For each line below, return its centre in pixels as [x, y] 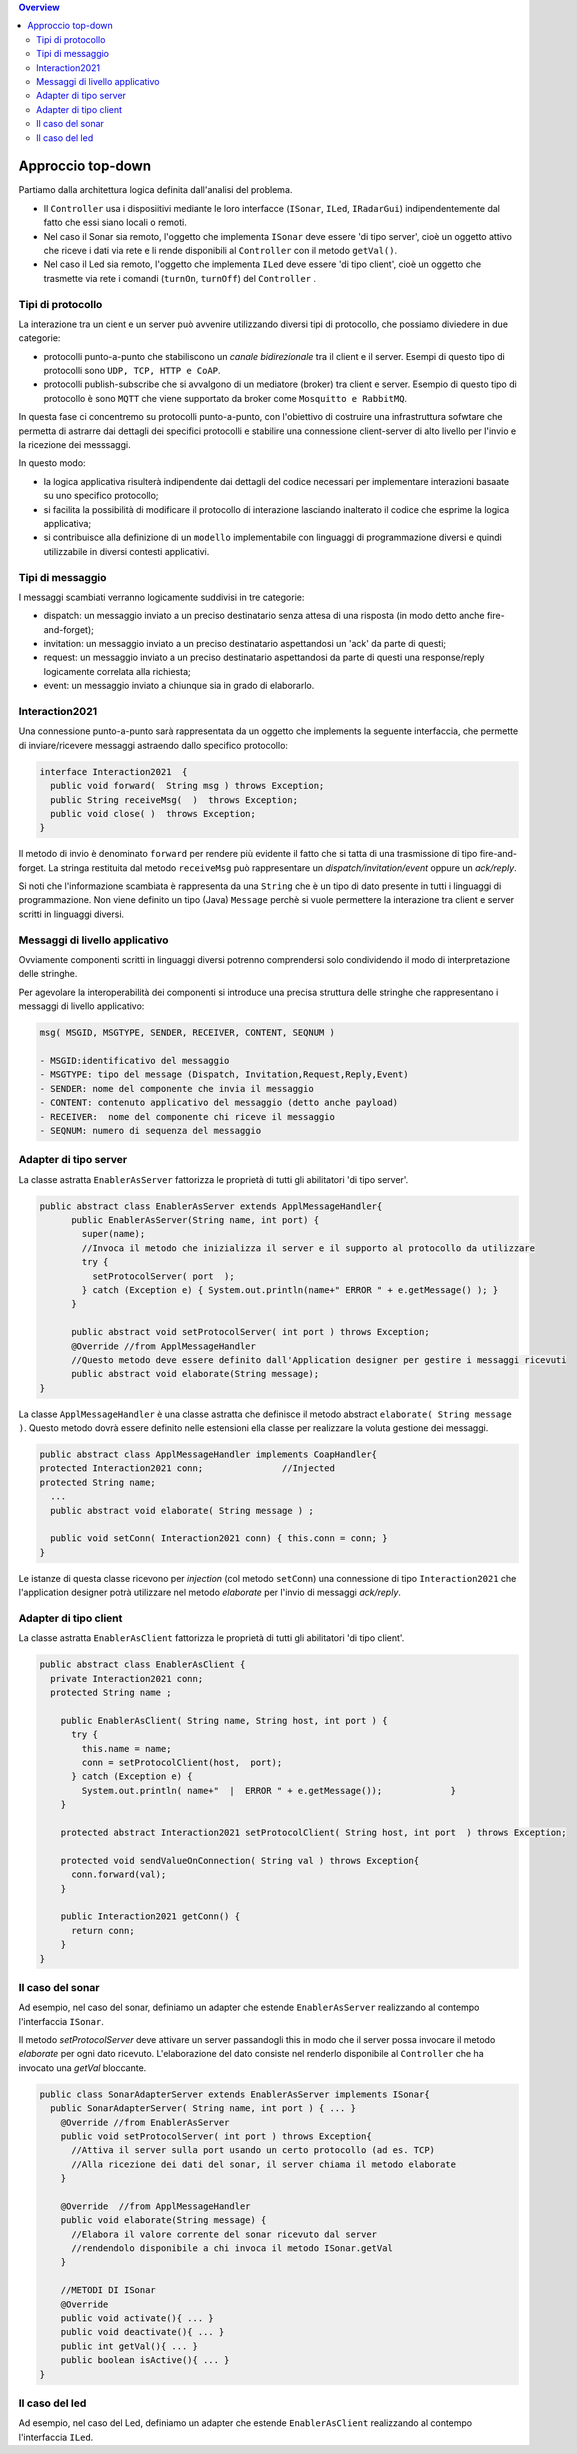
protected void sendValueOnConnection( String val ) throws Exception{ [240, 1860]
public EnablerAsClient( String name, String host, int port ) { [224, 1720]
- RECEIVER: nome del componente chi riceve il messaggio [187, 1116]
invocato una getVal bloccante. [82, 2067]
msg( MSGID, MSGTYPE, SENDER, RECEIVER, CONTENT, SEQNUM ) [187, 1033]
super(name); [113, 1234]
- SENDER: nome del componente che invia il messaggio [176, 1088]
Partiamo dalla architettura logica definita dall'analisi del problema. [155, 190]
